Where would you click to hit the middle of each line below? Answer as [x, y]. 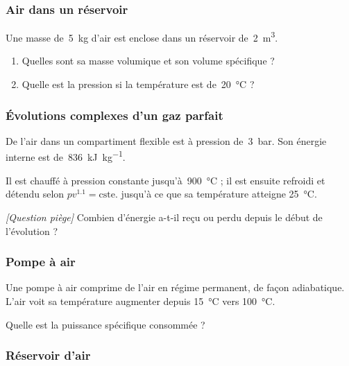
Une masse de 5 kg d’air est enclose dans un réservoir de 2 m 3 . [142, 36]
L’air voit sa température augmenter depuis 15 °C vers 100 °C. [141, 300]
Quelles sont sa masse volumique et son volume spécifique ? [148, 61]
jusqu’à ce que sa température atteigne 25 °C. [219, 194]
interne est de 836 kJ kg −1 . [66, 156]
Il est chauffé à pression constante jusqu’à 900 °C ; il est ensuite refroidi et [165, 180]
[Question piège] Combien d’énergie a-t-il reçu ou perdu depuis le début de [164, 217]
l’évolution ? [32, 230]
